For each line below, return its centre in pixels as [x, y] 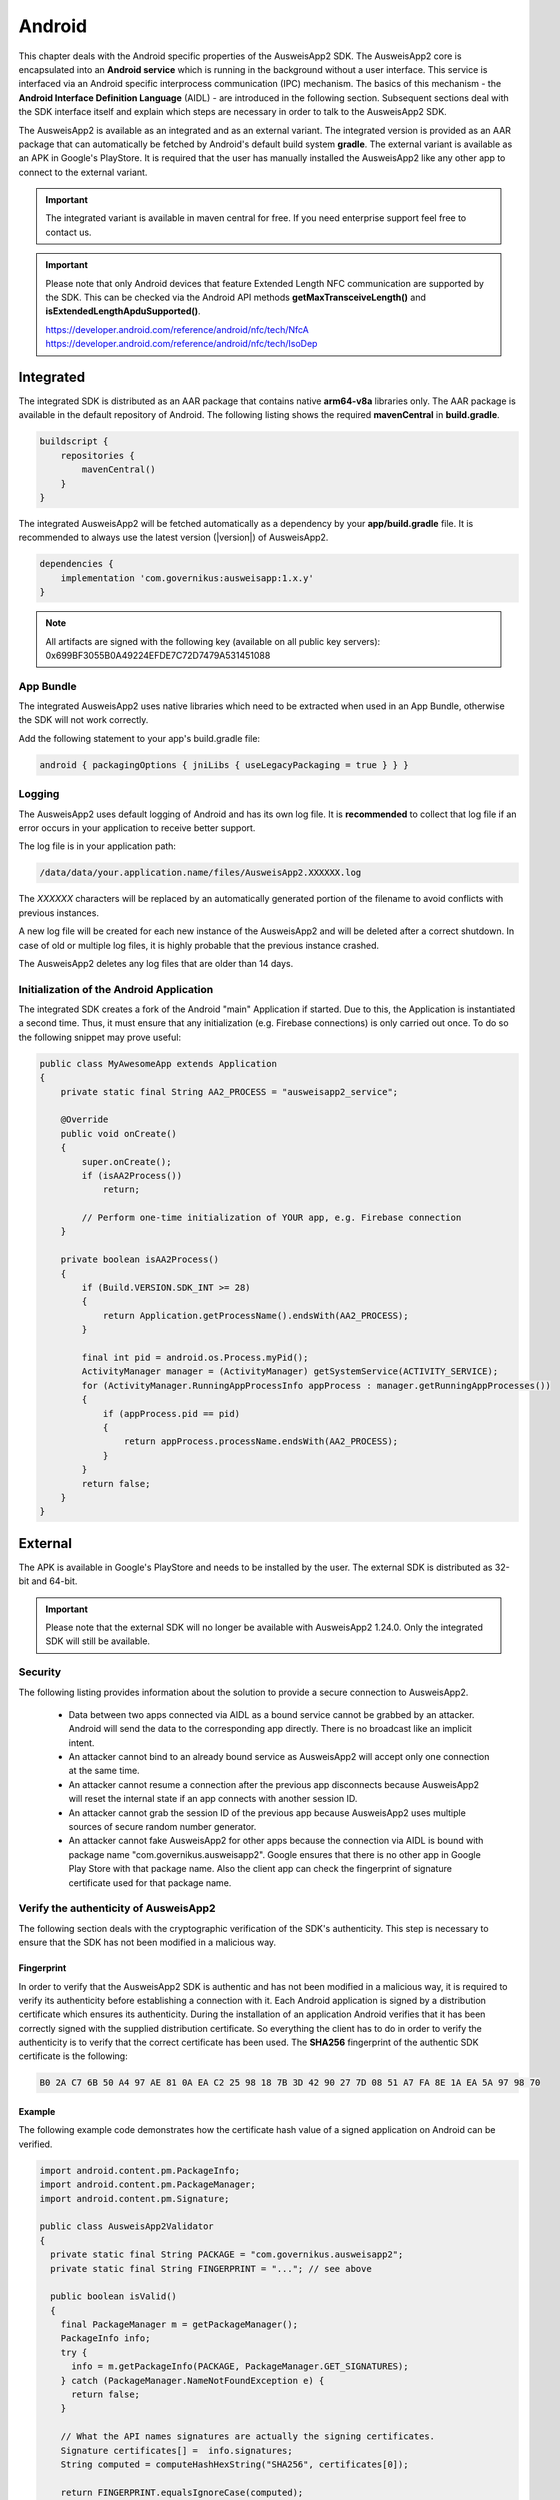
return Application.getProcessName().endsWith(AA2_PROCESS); [255, 1315]
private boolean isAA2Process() [140, 1259]
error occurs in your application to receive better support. [137, 827]
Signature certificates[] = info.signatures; [177, 2450]
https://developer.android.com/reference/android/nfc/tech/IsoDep [181, 344]
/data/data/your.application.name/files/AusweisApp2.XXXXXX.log [200, 873]
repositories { [97, 455]
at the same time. [104, 1771]
